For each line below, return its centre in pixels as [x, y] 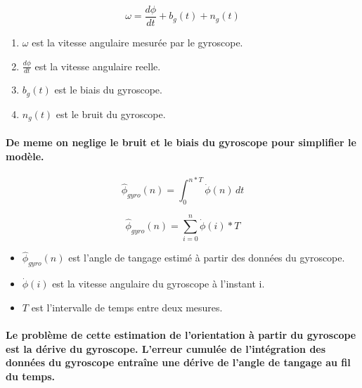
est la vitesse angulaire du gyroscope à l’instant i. [159, 284]
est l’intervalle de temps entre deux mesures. [127, 307]
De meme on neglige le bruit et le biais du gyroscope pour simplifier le [181, 142]
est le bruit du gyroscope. [111, 114]
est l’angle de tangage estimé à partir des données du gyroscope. [207, 258]
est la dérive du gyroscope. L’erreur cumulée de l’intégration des [166, 348]
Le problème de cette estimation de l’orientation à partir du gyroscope [181, 335]
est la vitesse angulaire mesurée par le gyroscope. [137, 43]
